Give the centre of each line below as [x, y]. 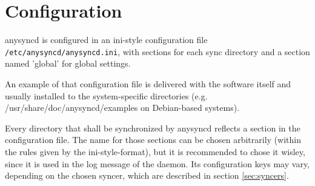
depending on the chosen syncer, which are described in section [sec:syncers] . [147, 175]
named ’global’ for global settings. [68, 63]
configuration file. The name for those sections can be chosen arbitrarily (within [153, 140]
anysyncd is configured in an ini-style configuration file [106, 40]
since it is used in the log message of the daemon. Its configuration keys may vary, [157, 163]
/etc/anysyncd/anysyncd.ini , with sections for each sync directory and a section [157, 51]
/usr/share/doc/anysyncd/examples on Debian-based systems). [122, 108]
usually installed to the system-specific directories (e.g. [106, 95]
